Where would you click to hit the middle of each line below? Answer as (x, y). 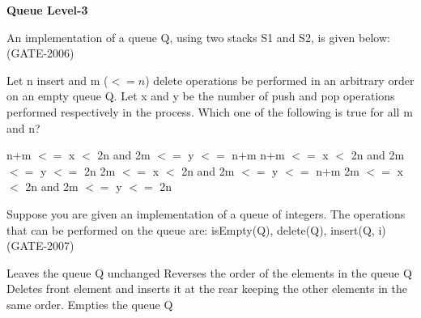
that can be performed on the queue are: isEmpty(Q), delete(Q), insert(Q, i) (196, 229)
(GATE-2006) (40, 53)
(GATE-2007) (40, 246)
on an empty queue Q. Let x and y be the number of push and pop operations (201, 96)
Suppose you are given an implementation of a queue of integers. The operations (206, 213)
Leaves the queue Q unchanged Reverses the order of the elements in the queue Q (209, 272)
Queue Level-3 (47, 10)
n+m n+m (258, 155)
